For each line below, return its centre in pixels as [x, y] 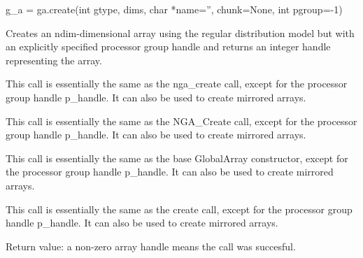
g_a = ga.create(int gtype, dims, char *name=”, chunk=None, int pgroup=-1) [174, 9]
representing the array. [54, 60]
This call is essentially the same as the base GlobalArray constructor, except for [177, 158]
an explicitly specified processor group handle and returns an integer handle [168, 46]
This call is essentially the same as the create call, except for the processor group [179, 209]
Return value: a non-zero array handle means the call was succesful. [151, 246]
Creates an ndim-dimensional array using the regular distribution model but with [180, 33]
